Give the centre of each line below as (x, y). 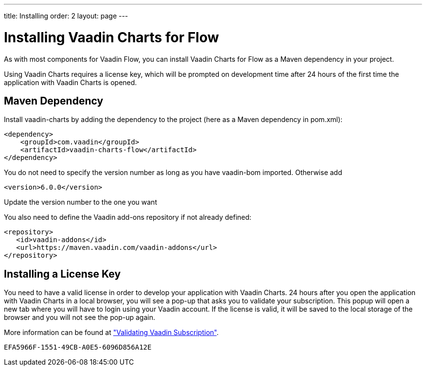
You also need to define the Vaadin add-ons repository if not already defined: (128, 217)
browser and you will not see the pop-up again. (80, 317)
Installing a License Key (62, 274)
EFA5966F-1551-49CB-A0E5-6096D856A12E (78, 347)
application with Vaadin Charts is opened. (71, 82)
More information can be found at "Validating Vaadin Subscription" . (111, 333)
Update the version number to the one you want (80, 202)
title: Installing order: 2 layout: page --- (66, 16)
